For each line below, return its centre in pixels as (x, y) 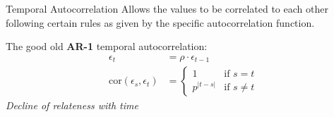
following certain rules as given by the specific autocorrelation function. (160, 22)
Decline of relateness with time (72, 105)
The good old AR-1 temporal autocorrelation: (107, 46)
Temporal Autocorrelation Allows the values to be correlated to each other (167, 8)
